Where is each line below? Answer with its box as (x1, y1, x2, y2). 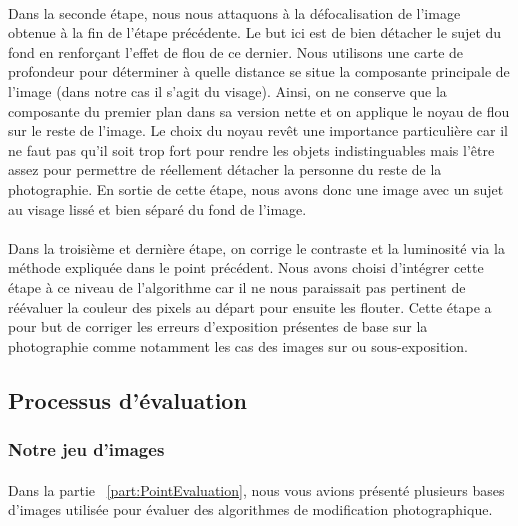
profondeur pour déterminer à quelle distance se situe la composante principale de (8, 61, 510, 82)
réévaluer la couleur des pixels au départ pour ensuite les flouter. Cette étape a (8, 296, 492, 317)
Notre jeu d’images (8, 436, 165, 461)
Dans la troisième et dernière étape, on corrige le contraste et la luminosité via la (8, 237, 505, 258)
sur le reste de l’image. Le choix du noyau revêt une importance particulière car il (8, 120, 508, 141)
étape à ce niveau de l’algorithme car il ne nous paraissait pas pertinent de (8, 276, 466, 297)
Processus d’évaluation (8, 384, 247, 415)
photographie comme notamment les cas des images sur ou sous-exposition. (8, 335, 468, 356)
